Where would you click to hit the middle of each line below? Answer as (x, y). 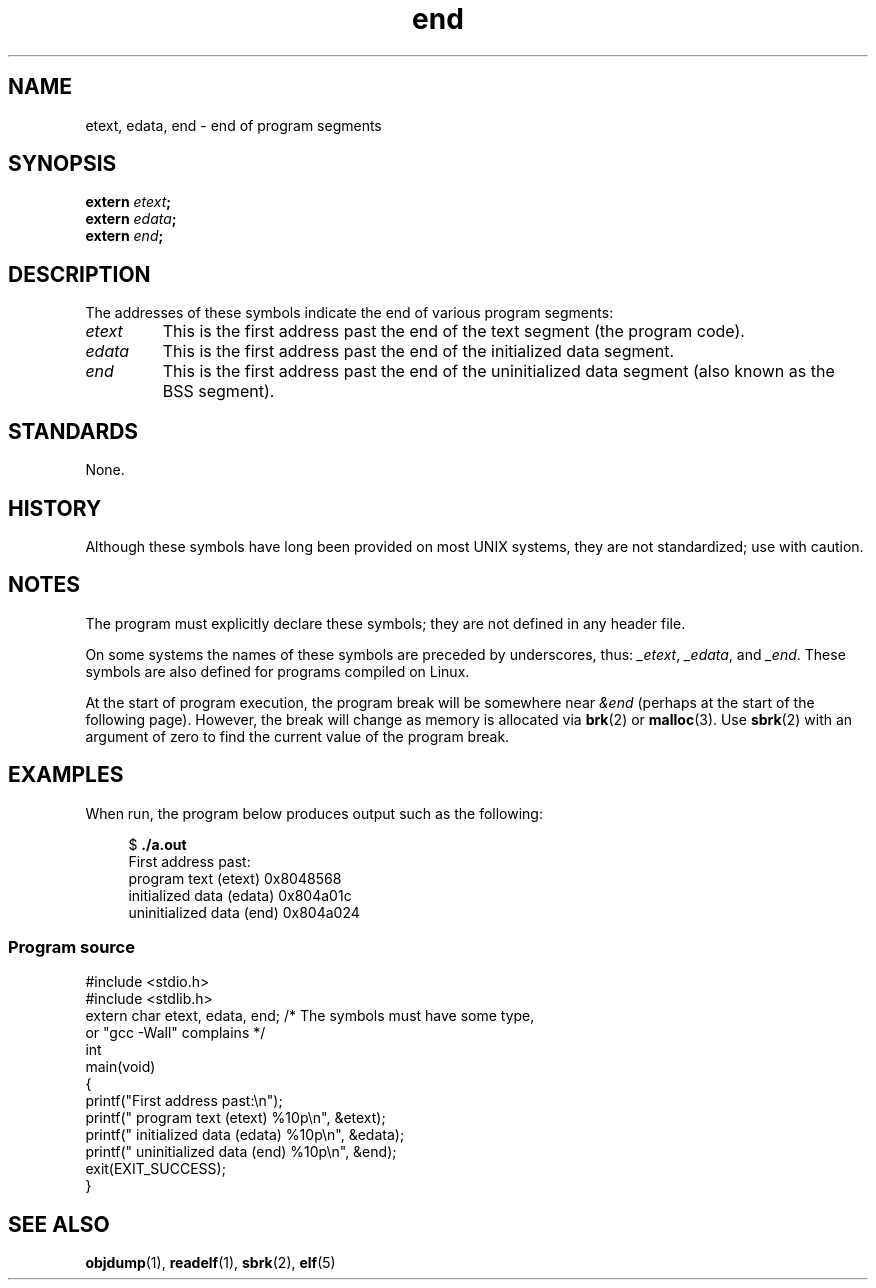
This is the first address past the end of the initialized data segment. (418, 351)
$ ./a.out (157, 844)
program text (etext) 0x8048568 (235, 878)
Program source (71, 947)
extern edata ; (131, 219)
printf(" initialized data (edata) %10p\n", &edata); (245, 1135)
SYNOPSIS (62, 164)
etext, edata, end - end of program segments (233, 125)
